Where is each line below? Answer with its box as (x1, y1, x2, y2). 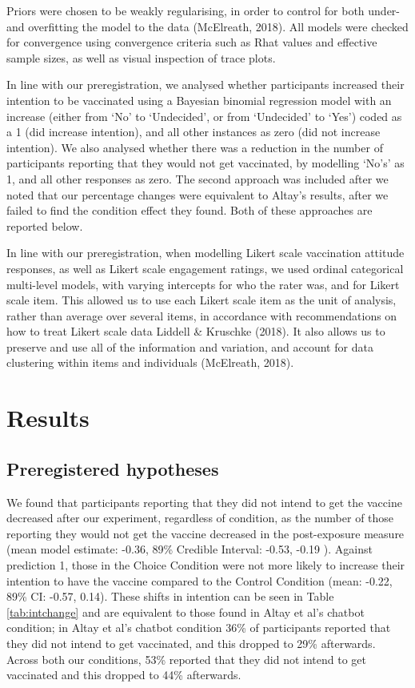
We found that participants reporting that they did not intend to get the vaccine (6, 493, 402, 510)
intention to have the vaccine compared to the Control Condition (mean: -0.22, (6, 572, 393, 589)
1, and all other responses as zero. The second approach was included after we (6, 170, 389, 187)
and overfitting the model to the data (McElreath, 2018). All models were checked (6, 18, 409, 34)
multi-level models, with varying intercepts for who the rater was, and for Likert (6, 276, 400, 292)
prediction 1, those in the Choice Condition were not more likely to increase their (6, 557, 405, 573)
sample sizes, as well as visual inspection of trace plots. (6, 49, 276, 66)
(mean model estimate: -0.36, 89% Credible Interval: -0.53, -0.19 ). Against (6, 541, 373, 557)
